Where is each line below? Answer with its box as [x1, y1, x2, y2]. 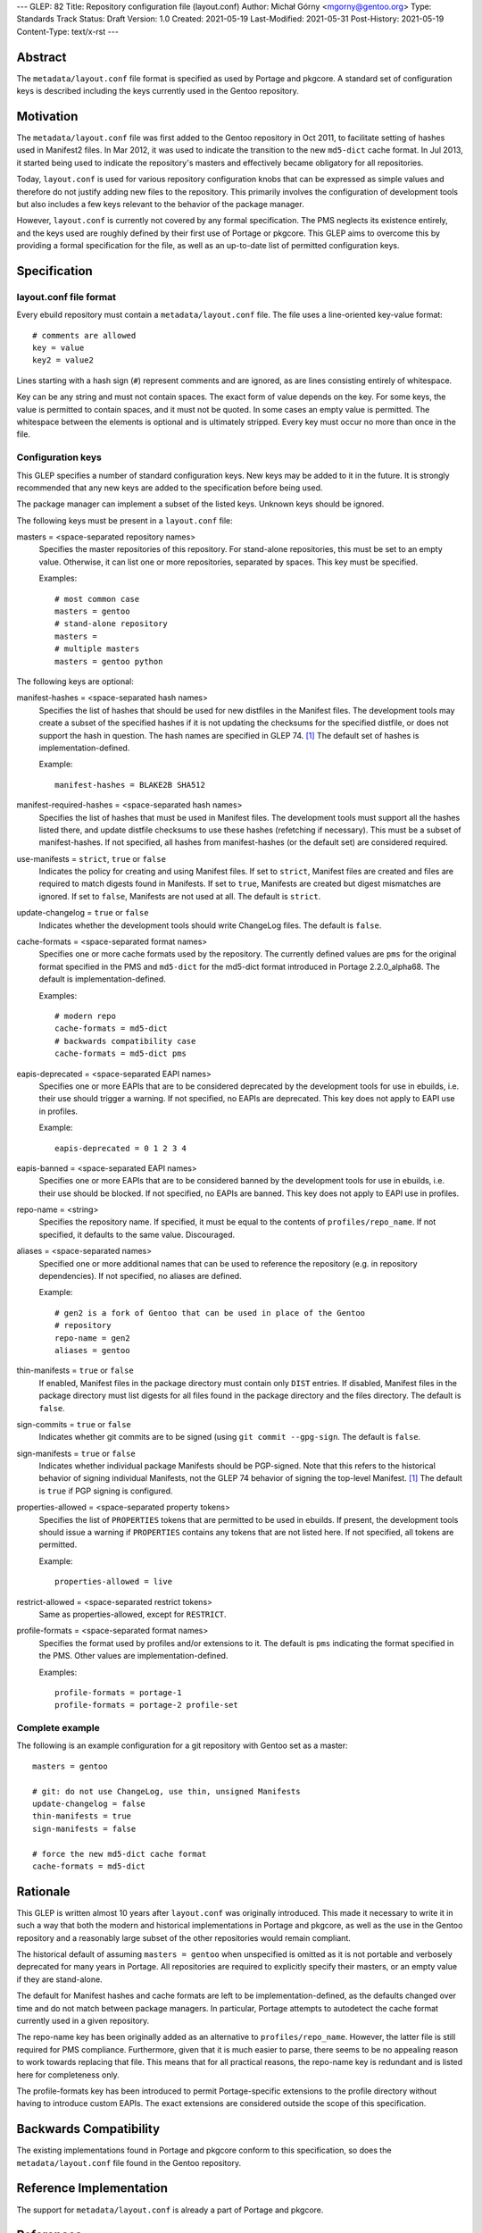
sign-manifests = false [32, 1823, 137, 1834]
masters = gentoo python [54, 657, 163, 666]
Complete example [16, 1722, 100, 1735]
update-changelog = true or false [16, 907, 149, 918]
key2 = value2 [32, 355, 94, 365]
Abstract [16, 49, 67, 64]
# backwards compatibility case [54, 1036, 196, 1046]
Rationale [16, 1884, 71, 1899]
